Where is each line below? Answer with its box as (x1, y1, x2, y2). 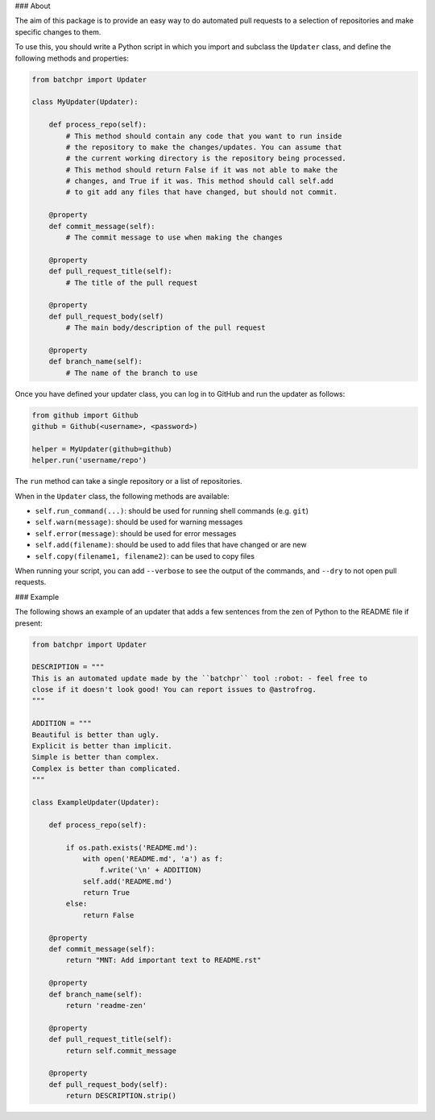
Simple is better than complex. (31, 752, 160, 762)
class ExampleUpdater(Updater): (31, 797, 160, 806)
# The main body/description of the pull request (65, 323, 266, 332)
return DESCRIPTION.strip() (65, 1091, 177, 1101)
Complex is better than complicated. (31, 764, 181, 773)
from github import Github (31, 410, 139, 419)
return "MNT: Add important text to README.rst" (65, 956, 262, 965)
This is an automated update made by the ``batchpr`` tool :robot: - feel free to (31, 673, 368, 683)
